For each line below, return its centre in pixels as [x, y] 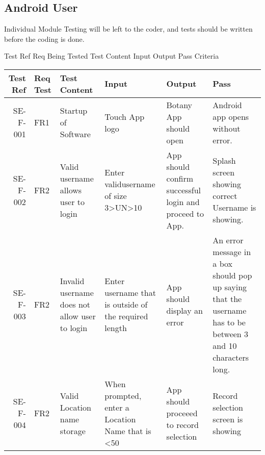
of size [116, 196]
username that [130, 293]
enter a [117, 407]
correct [225, 196]
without [227, 128]
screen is [228, 419]
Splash [224, 161]
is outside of [126, 305]
